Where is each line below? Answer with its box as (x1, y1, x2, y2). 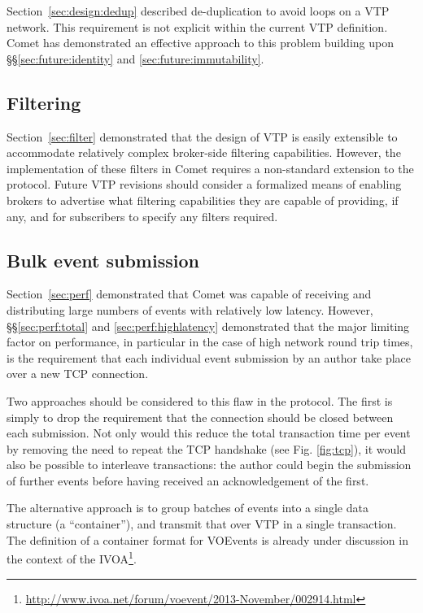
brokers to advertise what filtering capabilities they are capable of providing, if (7, 191, 399, 208)
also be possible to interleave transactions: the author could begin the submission (7, 456, 412, 473)
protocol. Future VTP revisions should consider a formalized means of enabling (7, 176, 402, 193)
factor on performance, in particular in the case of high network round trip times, (7, 333, 413, 350)
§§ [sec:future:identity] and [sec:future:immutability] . (7, 50, 264, 67)
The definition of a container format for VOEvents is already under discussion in (7, 531, 408, 548)
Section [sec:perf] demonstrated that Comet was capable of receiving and (7, 285, 372, 302)
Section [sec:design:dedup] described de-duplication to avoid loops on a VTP (7, 2, 390, 19)
